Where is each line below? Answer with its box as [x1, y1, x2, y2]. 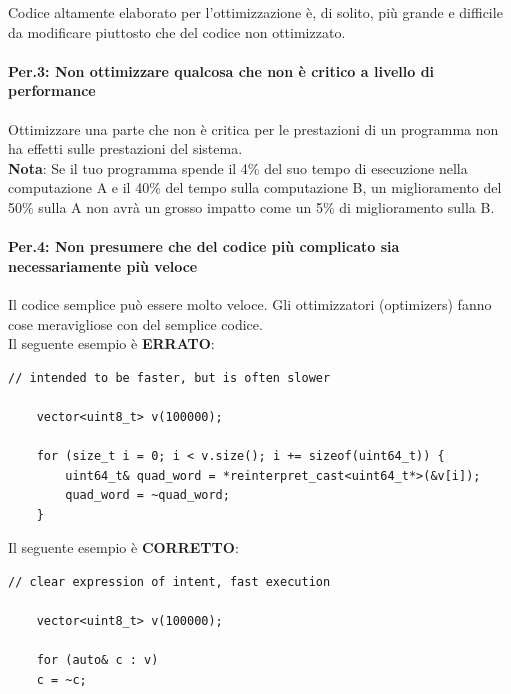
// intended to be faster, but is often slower [8, 370, 331, 385]
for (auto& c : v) [36, 653, 159, 668]
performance [8, 80, 96, 101]
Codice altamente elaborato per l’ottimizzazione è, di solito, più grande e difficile [8, 2, 503, 22]
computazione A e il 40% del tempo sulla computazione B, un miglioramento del [8, 177, 502, 198]
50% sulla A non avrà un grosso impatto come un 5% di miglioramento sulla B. [8, 196, 495, 217]
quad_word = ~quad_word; [65, 488, 230, 503]
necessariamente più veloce [8, 255, 198, 276]
